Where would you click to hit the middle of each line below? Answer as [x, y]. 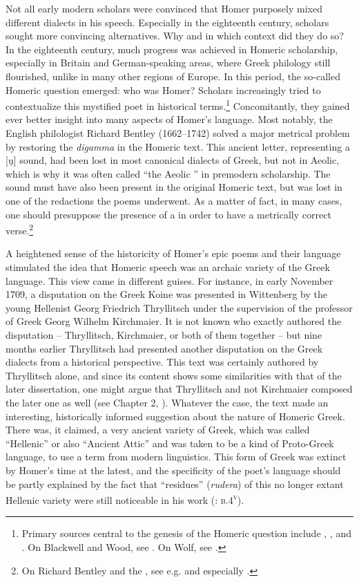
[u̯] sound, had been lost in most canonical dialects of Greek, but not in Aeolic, [173, 160]
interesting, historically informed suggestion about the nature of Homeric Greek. [175, 416]
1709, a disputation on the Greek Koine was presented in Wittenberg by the [166, 294]
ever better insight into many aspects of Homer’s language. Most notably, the [169, 119]
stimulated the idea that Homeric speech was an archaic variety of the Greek [168, 267]
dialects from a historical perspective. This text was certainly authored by [162, 362]
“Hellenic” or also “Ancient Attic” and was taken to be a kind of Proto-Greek [170, 443]
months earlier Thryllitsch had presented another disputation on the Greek [164, 348]
